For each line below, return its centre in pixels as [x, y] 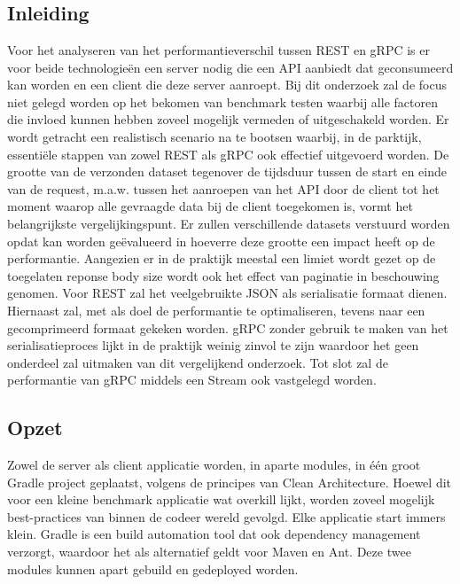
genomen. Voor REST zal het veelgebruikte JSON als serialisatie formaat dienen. [227, 293]
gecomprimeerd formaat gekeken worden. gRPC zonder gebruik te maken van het [228, 327]
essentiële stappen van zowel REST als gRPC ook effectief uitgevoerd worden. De [228, 154]
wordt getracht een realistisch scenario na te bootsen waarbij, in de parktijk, [214, 136]
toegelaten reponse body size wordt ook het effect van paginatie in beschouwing [223, 275]
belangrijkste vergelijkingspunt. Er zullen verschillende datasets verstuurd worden [229, 223]
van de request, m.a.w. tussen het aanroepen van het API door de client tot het [223, 188]
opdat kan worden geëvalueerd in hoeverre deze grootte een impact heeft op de [221, 241]
